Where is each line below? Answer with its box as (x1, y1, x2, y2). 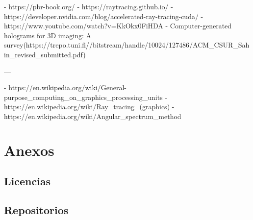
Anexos (4, 140, 54, 160)
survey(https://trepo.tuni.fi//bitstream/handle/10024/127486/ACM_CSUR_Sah (4, 40, 250, 50)
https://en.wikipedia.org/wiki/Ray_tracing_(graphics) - (4, 101, 175, 112)
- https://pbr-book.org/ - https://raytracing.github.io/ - (4, 1, 173, 11)
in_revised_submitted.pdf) (4, 49, 86, 59)
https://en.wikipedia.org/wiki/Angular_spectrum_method (4, 111, 181, 121)
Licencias (4, 173, 51, 189)
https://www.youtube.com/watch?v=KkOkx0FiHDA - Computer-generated (4, 21, 232, 31)
